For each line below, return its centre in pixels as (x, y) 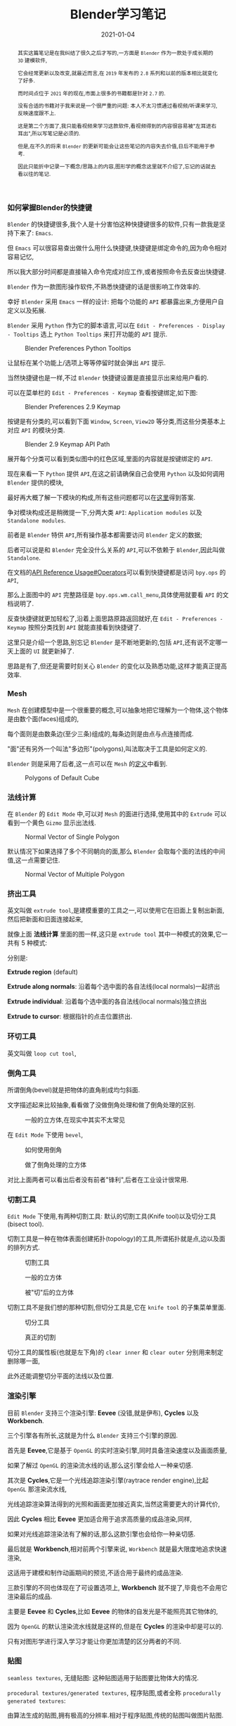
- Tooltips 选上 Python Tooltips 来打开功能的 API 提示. (87, 334)
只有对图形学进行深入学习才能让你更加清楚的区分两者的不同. (94, 1641)
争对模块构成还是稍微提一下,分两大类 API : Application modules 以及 (105, 513)
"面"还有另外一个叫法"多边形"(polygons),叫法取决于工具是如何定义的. (107, 749)
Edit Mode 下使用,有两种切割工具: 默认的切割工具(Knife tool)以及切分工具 (112, 1216)
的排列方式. (24, 1248)
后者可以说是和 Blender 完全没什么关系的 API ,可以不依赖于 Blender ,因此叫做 (116, 550)
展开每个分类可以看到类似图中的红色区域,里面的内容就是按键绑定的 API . (110, 459)
